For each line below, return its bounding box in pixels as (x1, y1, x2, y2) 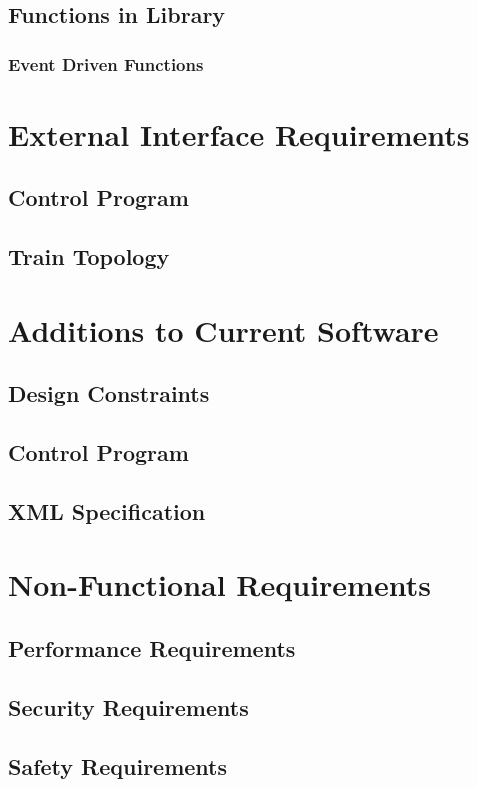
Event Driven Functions (8, 51, 204, 76)
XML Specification (8, 495, 206, 526)
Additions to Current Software (8, 309, 439, 350)
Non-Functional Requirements (8, 564, 431, 605)
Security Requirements (8, 691, 249, 722)
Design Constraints (8, 378, 210, 409)
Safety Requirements (8, 750, 228, 781)
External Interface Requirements (8, 113, 470, 154)
